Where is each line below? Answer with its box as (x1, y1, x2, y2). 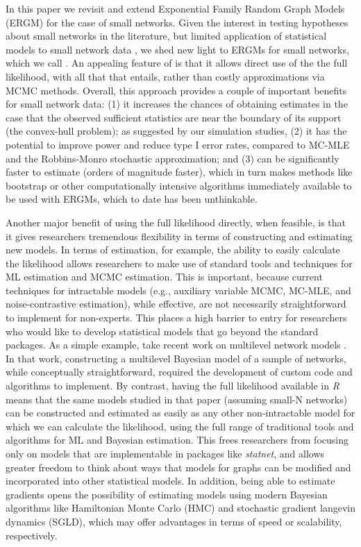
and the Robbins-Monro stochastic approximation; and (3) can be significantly (6, 151, 339, 165)
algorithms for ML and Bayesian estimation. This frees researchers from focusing (6, 432, 349, 447)
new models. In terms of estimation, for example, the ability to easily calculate (6, 242, 340, 257)
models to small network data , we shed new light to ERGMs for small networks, (6, 42, 349, 56)
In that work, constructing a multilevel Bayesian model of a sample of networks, (6, 351, 346, 365)
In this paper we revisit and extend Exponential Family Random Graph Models (6, 1, 345, 15)
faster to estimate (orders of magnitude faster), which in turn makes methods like (6, 165, 353, 179)
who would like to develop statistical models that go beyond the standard (6, 323, 319, 338)
